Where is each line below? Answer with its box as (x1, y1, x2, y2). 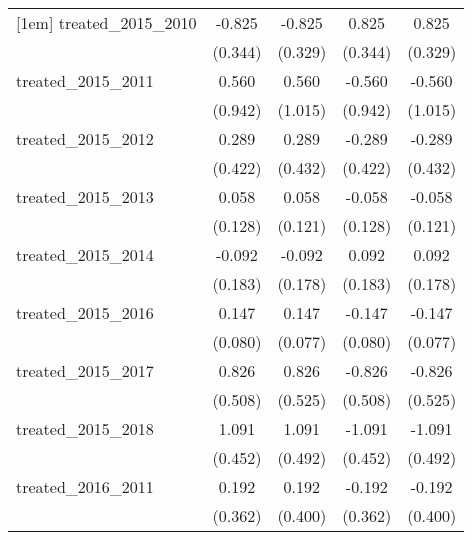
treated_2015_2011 (16, 69, 154, 92)
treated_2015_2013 (16, 185, 154, 208)
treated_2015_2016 (16, 301, 154, 324)
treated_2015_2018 (16, 417, 154, 440)
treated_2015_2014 (16, 243, 154, 266)
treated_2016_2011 (16, 475, 154, 498)
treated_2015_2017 (16, 359, 154, 382)
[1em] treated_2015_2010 (16, 11, 197, 34)
